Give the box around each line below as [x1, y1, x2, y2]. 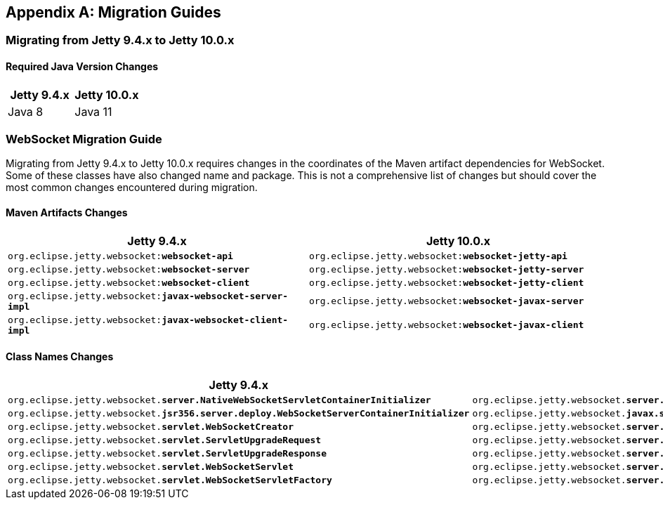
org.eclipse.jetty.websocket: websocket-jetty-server [309, 263, 584, 275]
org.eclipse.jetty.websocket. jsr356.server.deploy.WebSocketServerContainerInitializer [8, 407, 470, 419]
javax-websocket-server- [162, 290, 289, 301]
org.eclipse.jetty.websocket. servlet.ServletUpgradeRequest [8, 434, 322, 445]
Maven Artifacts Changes [6, 206, 128, 218]
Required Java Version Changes [6, 60, 159, 73]
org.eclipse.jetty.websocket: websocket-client [8, 277, 250, 288]
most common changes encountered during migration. [6, 181, 258, 194]
